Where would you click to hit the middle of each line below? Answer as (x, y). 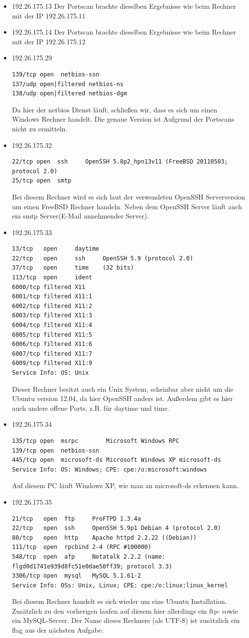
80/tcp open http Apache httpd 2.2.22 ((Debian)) (104, 538)
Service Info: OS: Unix (50, 373)
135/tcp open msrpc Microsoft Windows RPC (96, 441)
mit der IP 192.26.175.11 (49, 15)
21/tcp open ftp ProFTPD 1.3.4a (76, 519)
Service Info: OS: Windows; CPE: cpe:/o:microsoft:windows (109, 469)
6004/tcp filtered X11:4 (52, 325)
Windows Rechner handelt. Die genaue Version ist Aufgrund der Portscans (123, 119)
